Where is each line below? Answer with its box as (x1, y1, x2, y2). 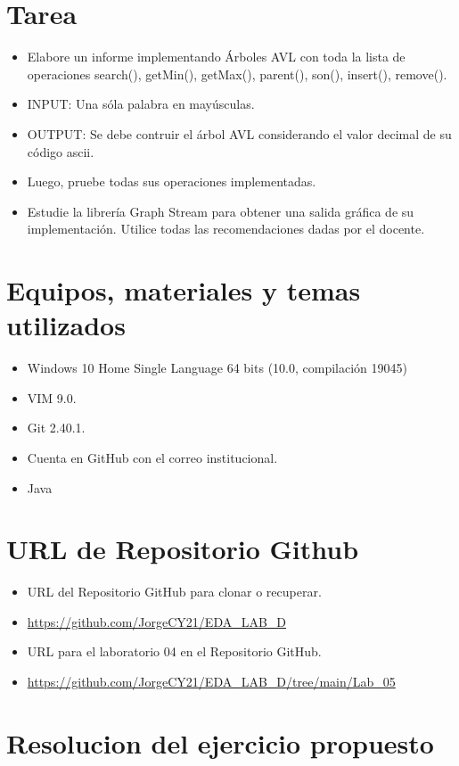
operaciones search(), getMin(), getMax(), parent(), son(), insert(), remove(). (27, 64, 447, 83)
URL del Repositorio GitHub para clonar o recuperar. (27, 582, 322, 601)
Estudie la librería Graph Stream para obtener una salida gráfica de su (27, 202, 414, 220)
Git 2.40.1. (27, 418, 86, 437)
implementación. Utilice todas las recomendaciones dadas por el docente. (27, 219, 425, 238)
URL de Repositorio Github (6, 531, 359, 567)
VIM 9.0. (27, 388, 77, 407)
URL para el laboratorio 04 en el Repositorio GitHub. (27, 642, 322, 661)
